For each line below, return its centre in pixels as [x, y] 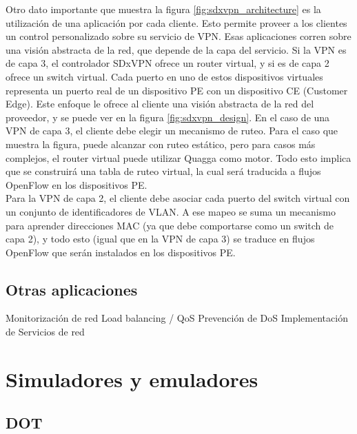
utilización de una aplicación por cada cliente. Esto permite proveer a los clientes [176, 22]
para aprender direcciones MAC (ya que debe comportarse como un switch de [170, 225]
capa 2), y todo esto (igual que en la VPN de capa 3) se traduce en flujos [160, 239]
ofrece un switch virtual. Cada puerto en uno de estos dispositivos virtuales [164, 76]
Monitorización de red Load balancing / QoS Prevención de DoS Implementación [177, 318]
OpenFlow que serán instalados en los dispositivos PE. [121, 252]
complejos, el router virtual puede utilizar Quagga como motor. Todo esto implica [178, 157]
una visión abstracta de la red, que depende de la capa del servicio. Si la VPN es [176, 49]
